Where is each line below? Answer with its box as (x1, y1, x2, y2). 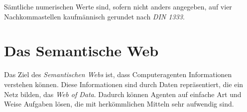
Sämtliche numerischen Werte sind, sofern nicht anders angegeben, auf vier (4, 1, 232, 11)
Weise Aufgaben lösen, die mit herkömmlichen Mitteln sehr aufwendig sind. (4, 99, 234, 109)
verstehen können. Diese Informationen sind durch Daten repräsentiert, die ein (4, 79, 244, 89)
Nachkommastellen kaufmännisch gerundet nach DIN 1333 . (4, 11, 185, 21)
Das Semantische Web (4, 40, 159, 61)
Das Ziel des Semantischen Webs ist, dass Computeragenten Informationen (4, 69, 232, 80)
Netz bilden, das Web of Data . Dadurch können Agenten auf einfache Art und (4, 89, 242, 99)
